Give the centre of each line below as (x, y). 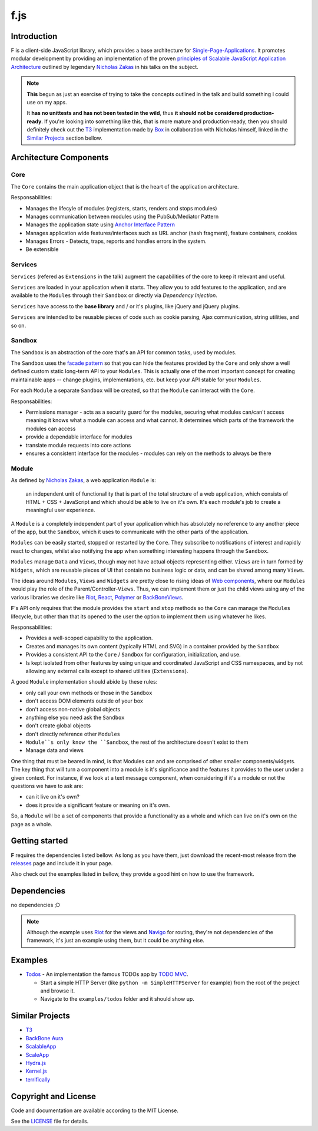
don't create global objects (58, 726)
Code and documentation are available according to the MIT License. (95, 1110)
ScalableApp (41, 1047)
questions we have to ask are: (47, 786)
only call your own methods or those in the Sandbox (89, 693)
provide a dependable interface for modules (79, 437)
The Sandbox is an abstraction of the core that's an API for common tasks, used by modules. (124, 352)
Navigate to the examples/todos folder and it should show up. (117, 999)
